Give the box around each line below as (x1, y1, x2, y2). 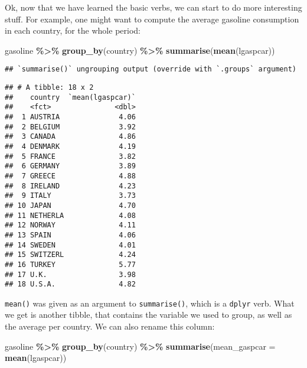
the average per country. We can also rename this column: (5, 320, 215, 333)
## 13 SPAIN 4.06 (5, 230, 136, 239)
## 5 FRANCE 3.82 (5, 152, 136, 161)
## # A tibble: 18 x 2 (5, 83, 94, 92)
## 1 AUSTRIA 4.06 (5, 113, 136, 121)
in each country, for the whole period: (5, 24, 141, 37)
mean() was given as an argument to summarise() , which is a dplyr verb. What (5, 297, 295, 309)
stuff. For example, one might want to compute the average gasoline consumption (5, 12, 299, 25)
